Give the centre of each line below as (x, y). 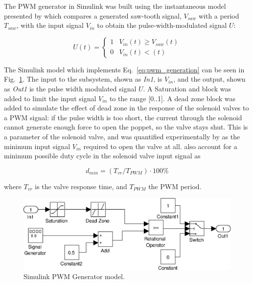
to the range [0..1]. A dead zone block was (172, 98)
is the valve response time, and (81, 186)
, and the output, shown (209, 79)
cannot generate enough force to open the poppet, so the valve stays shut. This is (126, 127)
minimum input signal (37, 146)
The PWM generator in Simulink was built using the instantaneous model (115, 6)
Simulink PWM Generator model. (74, 276)
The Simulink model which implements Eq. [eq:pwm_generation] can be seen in (124, 69)
